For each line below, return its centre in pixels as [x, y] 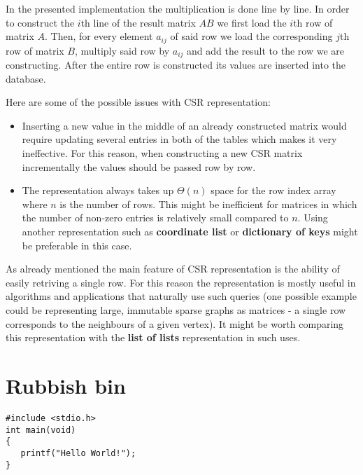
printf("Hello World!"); [78, 453]
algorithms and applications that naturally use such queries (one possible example [181, 296]
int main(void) [41, 430]
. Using [313, 218]
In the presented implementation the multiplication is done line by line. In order [178, 8]
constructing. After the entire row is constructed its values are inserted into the [176, 65]
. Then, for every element [99, 36]
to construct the [40, 22]
